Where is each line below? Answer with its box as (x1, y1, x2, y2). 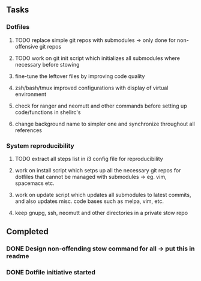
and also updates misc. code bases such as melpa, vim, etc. (14, 198, 164, 205)
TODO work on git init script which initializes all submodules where (14, 54, 180, 62)
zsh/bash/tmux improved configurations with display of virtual (14, 84, 169, 91)
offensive (14, 43, 38, 50)
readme (6, 252, 29, 261)
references (14, 126, 42, 134)
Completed (6, 226, 49, 237)
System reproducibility (6, 141, 75, 150)
